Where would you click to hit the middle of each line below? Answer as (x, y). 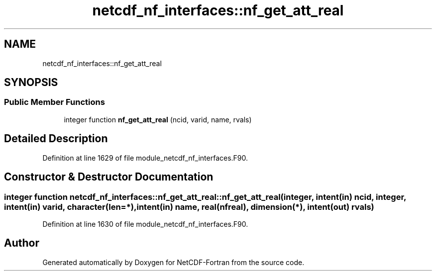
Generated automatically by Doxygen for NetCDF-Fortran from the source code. (173, 262)
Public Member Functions (54, 102)
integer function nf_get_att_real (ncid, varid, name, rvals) (158, 119)
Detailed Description (56, 139)
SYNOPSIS (31, 83)
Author (22, 243)
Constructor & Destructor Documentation (109, 177)
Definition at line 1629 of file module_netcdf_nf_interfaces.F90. (145, 158)
